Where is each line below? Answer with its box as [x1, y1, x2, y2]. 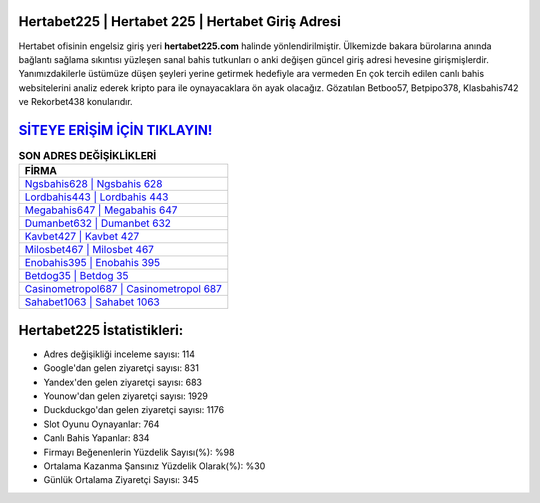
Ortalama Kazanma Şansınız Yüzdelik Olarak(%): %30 [43, 460, 266, 472]
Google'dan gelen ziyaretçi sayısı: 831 [43, 362, 200, 374]
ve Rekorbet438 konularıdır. [18, 96, 134, 108]
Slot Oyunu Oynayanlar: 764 [43, 418, 160, 430]
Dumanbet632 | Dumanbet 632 [24, 216, 172, 230]
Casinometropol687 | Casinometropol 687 [24, 282, 222, 296]
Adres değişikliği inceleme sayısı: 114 [43, 348, 195, 360]
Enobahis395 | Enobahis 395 [24, 256, 160, 270]
